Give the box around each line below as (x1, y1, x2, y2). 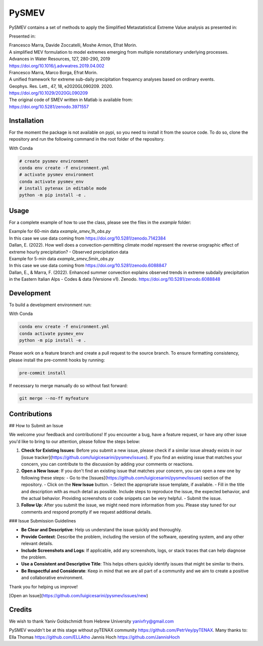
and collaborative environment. (21, 575, 84, 581)
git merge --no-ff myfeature (19, 396, 89, 401)
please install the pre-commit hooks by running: (9, 357, 105, 363)
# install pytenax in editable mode (19, 186, 107, 191)
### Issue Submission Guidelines (9, 518, 76, 524)
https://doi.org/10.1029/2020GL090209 (9, 90, 88, 96)
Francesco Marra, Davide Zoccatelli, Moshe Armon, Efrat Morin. (9, 42, 137, 48)
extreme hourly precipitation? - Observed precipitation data (9, 249, 129, 255)
